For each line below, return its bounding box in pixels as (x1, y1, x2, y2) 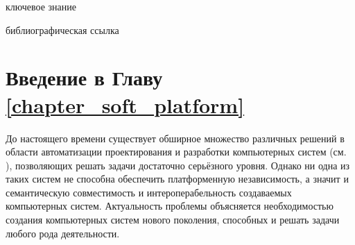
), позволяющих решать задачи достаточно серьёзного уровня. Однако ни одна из (6, 158, 350, 172)
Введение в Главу (6, 63, 163, 92)
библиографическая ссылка (6, 22, 119, 37)
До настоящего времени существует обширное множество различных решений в (6, 130, 345, 145)
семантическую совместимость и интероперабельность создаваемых (6, 185, 292, 199)
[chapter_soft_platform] (6, 90, 245, 119)
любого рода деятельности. (6, 226, 120, 240)
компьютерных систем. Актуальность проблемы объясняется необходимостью (6, 198, 334, 213)
